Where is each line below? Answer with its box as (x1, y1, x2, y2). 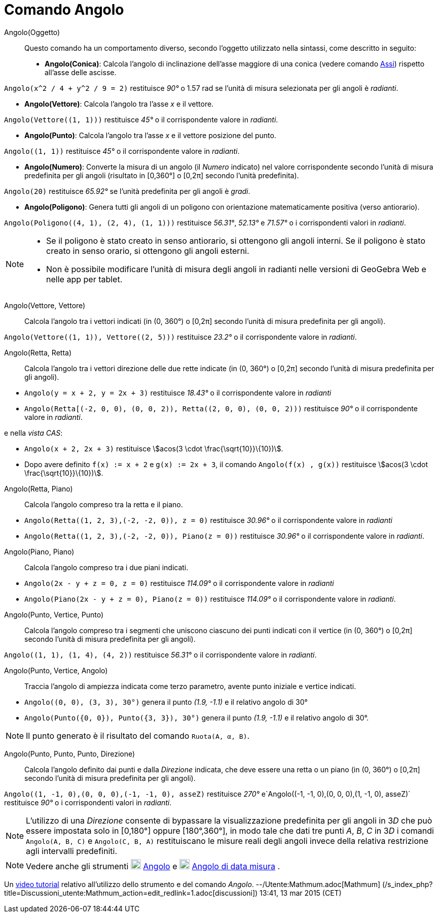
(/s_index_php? (382, 879, 433, 889)
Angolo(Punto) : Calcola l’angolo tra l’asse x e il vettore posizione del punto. (24, 130, 276, 140)
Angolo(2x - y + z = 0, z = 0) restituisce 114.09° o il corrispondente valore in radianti (24, 578, 334, 587)
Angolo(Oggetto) (4, 27, 60, 37)
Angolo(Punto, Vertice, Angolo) (4, 666, 108, 675)
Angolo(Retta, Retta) (4, 348, 71, 357)
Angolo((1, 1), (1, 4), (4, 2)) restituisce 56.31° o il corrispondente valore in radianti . (4, 650, 317, 659)
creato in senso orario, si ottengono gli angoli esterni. (46, 245, 249, 256)
